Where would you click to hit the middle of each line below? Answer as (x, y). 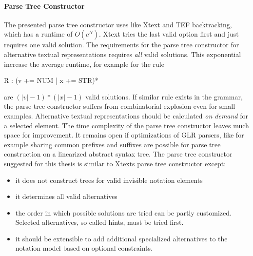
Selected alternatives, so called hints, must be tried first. (99, 222)
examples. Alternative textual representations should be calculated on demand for (126, 115)
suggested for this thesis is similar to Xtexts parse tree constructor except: (115, 163)
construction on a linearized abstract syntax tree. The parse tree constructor (118, 154)
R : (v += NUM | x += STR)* (51, 80)
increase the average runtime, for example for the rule (84, 64)
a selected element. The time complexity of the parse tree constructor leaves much (126, 125)
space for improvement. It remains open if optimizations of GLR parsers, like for (124, 135)
